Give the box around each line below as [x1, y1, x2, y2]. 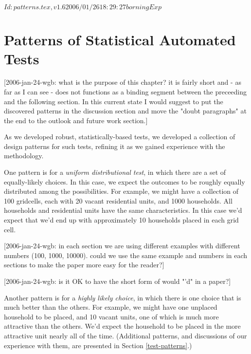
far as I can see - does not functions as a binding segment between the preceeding [4, 86, 247, 96]
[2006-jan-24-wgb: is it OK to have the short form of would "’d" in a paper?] [4, 276, 231, 286]
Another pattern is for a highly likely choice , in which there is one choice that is [4, 292, 241, 302]
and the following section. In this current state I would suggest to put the [4, 96, 223, 106]
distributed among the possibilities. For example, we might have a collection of [4, 186, 239, 196]
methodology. [4, 150, 44, 161]
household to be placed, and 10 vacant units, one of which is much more [4, 311, 219, 321]
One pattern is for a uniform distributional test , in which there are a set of [4, 167, 226, 177]
